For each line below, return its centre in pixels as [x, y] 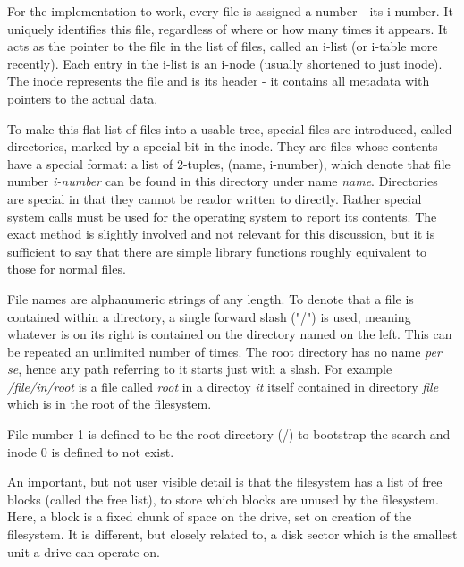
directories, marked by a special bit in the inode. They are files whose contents [223, 146]
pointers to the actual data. [83, 98]
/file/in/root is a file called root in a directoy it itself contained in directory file [223, 386]
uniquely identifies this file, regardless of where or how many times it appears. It [228, 28]
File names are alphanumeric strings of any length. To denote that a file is [211, 298]
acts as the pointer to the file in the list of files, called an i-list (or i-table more [223, 46]
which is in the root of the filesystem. [110, 404]
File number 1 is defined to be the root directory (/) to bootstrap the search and [229, 434]
